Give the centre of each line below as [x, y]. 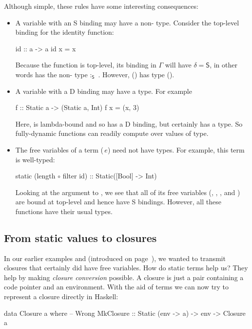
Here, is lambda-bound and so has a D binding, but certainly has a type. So [129, 123]
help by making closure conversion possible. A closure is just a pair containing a [124, 277]
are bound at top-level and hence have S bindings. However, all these [118, 202]
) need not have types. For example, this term [176, 149]
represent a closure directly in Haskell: [61, 296]
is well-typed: [35, 159]
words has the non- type [51, 74]
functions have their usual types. [64, 211]
